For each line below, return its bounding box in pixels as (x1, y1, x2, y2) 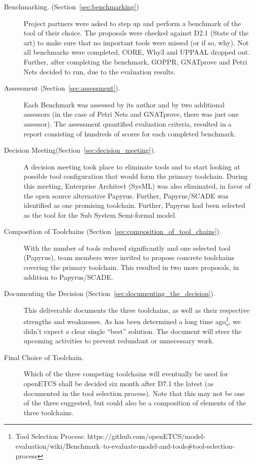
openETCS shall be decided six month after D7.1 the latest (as (24, 378, 214, 389)
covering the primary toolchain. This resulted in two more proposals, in (24, 262, 239, 272)
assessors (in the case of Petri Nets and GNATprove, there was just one (24, 109, 239, 119)
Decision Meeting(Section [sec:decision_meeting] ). (4, 145, 156, 155)
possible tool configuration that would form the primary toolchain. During (24, 171, 248, 181)
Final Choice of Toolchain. (4, 352, 84, 362)
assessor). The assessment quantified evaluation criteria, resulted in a (24, 118, 232, 129)
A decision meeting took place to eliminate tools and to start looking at (24, 161, 240, 171)
